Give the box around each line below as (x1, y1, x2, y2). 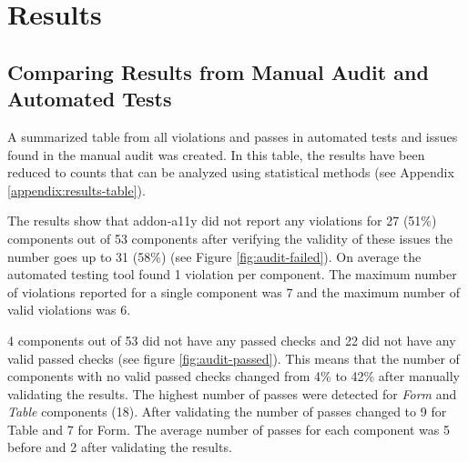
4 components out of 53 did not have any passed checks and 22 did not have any (7, 330, 456, 349)
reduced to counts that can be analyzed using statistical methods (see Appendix (7, 163, 454, 182)
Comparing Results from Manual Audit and (7, 57, 429, 85)
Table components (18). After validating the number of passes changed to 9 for (7, 402, 447, 421)
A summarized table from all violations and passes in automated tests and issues (7, 126, 458, 146)
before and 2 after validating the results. (7, 437, 232, 457)
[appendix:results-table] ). (7, 180, 146, 199)
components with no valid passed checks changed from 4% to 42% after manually (7, 367, 460, 386)
